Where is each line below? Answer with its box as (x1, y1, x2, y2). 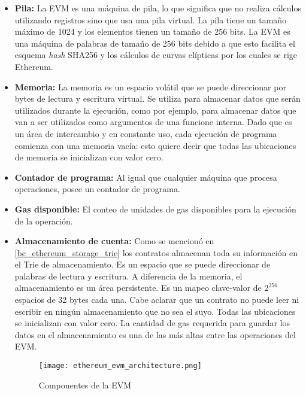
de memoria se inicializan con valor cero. (14, 151, 163, 163)
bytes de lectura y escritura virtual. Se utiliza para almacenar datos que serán (14, 92, 301, 105)
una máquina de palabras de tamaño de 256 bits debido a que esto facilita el (14, 37, 295, 49)
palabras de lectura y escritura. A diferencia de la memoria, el (14, 269, 243, 282)
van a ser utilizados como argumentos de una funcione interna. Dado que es (14, 116, 292, 128)
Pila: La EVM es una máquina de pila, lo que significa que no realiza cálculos (14, 2, 301, 14)
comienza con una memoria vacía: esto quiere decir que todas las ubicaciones (14, 139, 296, 151)
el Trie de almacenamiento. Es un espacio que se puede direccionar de (14, 258, 271, 271)
